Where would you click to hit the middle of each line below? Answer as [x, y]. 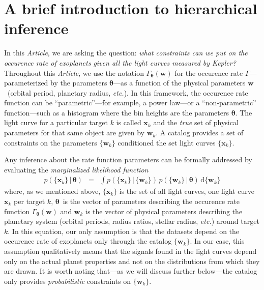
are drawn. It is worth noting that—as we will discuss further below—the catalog [131, 271]
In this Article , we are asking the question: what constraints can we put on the [126, 53]
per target [30, 201]
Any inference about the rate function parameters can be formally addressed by [128, 159]
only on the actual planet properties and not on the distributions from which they [132, 261]
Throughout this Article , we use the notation [74, 72]
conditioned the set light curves [167, 142]
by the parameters [79, 83]
